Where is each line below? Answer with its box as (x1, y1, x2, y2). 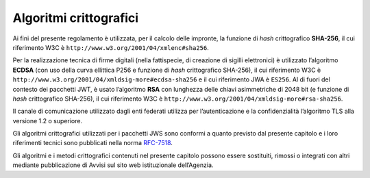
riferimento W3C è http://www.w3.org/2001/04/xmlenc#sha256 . (12, 43, 209, 51)
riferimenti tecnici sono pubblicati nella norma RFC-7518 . (12, 139, 173, 147)
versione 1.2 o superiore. (12, 116, 82, 125)
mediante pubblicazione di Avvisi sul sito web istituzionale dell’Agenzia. (12, 161, 214, 169)
